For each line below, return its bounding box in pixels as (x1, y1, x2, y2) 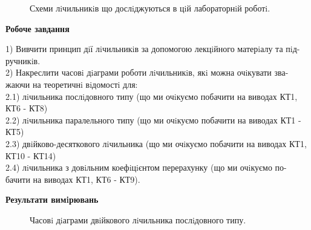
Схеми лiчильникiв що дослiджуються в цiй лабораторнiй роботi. (30, 2, 270, 14)
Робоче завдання (5, 22, 70, 34)
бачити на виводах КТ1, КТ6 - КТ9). (5, 172, 140, 185)
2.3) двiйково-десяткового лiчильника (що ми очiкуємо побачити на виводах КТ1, (5, 137, 307, 149)
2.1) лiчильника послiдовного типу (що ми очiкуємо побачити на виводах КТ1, (5, 90, 298, 102)
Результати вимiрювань (5, 193, 99, 206)
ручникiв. (5, 54, 41, 67)
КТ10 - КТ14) (5, 149, 56, 162)
